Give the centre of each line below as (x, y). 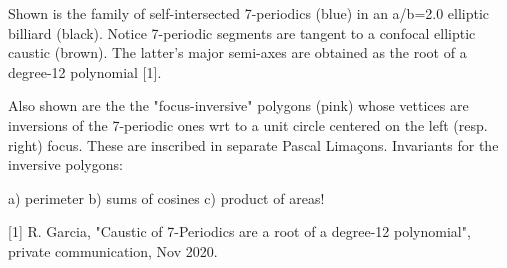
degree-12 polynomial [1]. (85, 71)
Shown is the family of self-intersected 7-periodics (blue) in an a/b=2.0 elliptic (249, 13)
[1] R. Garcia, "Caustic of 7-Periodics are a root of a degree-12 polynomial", (239, 231)
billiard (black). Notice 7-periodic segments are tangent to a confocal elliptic (242, 32)
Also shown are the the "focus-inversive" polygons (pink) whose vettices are (238, 105)
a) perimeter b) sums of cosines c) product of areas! (166, 197)
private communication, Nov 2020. (113, 250)
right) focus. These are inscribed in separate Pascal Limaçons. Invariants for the (253, 144)
